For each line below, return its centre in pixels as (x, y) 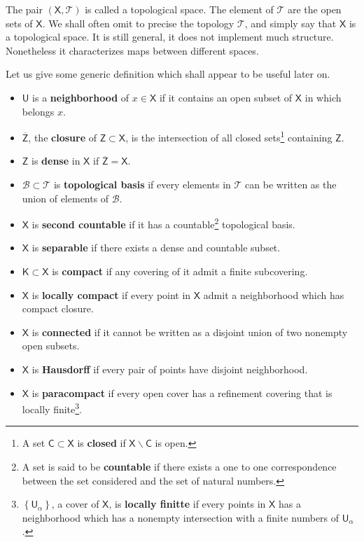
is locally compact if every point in (111, 294)
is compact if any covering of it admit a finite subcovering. (180, 271)
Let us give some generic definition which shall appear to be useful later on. (168, 74)
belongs (38, 111)
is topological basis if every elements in (142, 184)
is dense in (56, 161)
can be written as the (291, 184)
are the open (315, 9)
